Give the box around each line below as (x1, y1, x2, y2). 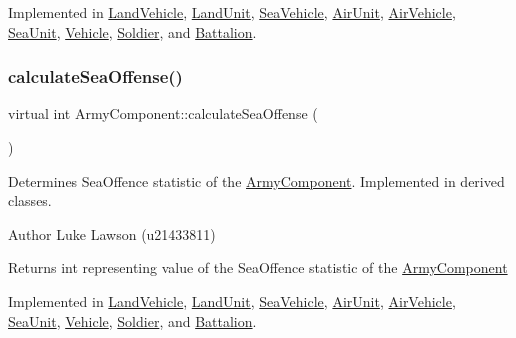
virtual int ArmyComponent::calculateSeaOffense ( (8, 103, 318, 124)
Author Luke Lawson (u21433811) (8, 223, 216, 244)
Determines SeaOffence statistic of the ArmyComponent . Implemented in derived (8, 170, 505, 191)
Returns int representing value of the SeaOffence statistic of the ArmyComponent (8, 257, 508, 278)
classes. (8, 190, 52, 211)
